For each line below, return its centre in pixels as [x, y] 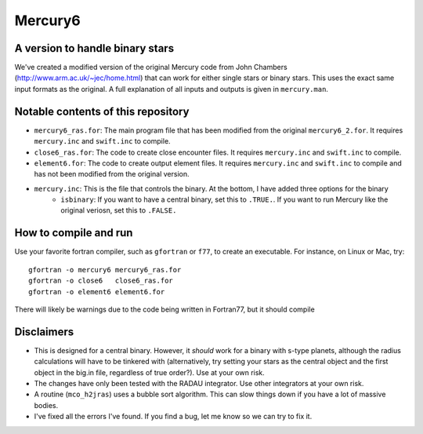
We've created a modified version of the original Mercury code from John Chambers [151, 67]
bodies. [46, 405]
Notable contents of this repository [102, 111]
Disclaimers [44, 332]
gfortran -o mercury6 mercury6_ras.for [105, 270]
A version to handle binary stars [94, 48]
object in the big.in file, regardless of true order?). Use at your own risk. [150, 372]
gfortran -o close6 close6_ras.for [101, 281]
